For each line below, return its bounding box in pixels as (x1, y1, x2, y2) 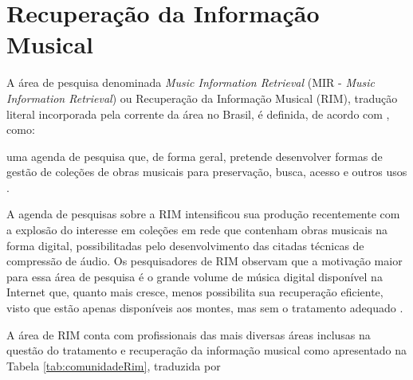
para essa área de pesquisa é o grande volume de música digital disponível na (6, 268, 383, 284)
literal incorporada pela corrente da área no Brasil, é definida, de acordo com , (6, 105, 390, 122)
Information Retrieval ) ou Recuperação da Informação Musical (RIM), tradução (6, 89, 398, 106)
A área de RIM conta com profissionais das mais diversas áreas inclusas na (6, 326, 371, 343)
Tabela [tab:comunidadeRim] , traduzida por (6, 357, 221, 374)
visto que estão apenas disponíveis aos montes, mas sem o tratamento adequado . (6, 300, 403, 316)
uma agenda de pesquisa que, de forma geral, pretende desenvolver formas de (6, 147, 383, 164)
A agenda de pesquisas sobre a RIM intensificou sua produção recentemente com (6, 206, 400, 222)
